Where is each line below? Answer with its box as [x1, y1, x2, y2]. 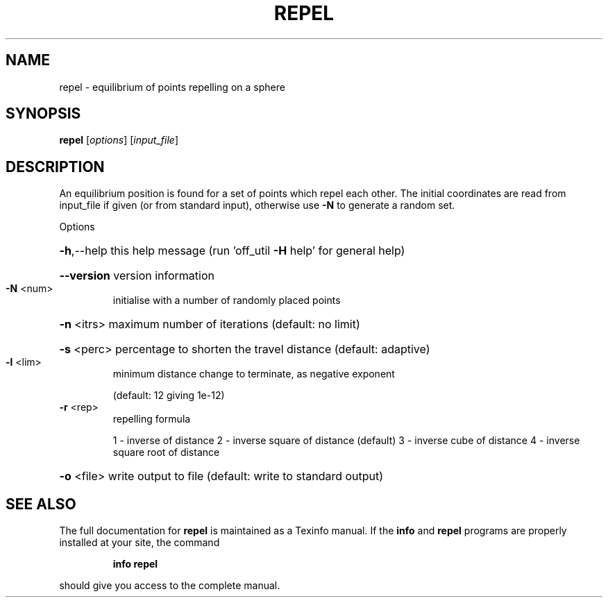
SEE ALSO [6, 495, 76, 513]
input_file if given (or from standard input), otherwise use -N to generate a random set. [59, 199, 455, 212]
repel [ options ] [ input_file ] [59, 134, 179, 146]
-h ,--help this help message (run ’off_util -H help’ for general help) [59, 244, 405, 258]
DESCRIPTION [6, 158, 105, 176]
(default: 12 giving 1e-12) [112, 389, 225, 402]
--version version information [59, 269, 214, 283]
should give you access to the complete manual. [59, 579, 280, 592]
